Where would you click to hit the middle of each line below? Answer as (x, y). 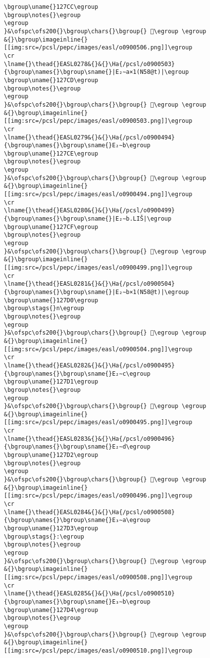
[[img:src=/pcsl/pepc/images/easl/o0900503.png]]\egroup (98, 121)
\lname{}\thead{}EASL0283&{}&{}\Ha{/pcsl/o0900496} (89, 439)
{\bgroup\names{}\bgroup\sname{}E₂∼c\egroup (77, 374)
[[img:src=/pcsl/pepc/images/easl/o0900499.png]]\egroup (98, 268)
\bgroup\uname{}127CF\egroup (51, 227)
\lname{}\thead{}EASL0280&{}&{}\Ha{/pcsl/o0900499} (89, 211)
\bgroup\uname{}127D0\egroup (51, 300)
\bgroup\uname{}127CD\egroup (51, 80)
